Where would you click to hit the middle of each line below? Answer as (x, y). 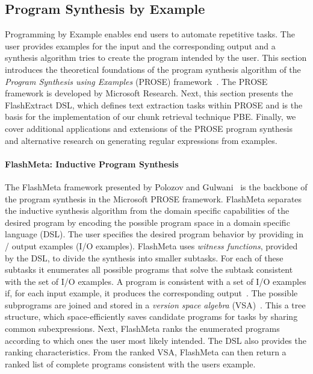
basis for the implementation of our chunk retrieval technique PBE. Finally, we (150, 117)
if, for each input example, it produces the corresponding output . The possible (151, 293)
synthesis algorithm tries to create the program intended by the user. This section (156, 58)
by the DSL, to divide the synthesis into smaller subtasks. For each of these (144, 257)
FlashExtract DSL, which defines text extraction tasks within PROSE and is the (154, 104)
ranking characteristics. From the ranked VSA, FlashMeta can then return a (146, 352)
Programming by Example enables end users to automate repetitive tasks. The (150, 34)
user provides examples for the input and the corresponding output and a (140, 45)
